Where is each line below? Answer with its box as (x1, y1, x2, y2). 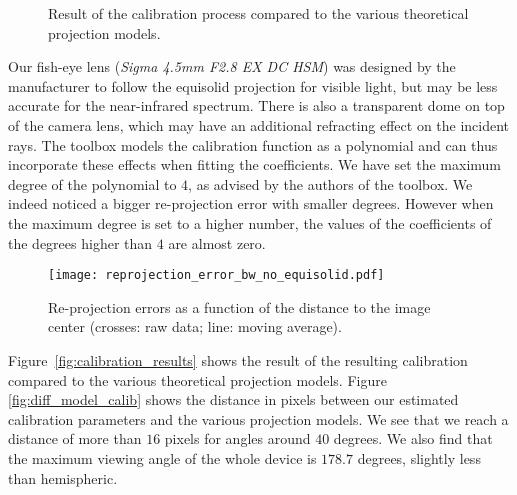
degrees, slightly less (357, 447, 481, 468)
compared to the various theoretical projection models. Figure (8, 369, 387, 390)
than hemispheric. (8, 467, 118, 488)
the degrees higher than (8, 232, 153, 253)
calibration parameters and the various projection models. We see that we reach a (8, 408, 509, 429)
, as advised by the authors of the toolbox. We (188, 173, 473, 194)
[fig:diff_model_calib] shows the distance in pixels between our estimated (8, 389, 459, 410)
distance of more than (8, 428, 142, 449)
